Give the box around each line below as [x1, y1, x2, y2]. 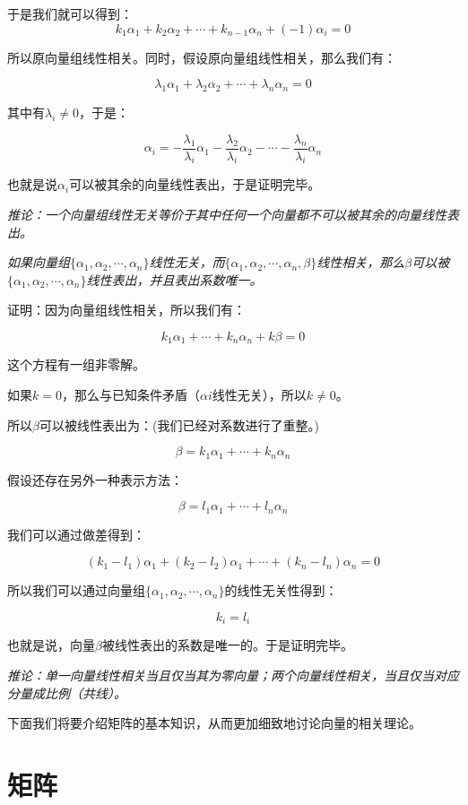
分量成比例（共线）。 [7, 683, 126, 702]
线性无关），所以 [212, 385, 307, 404]
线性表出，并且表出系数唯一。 [86, 270, 263, 289]
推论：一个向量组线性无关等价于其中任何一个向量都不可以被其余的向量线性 [7, 205, 446, 224]
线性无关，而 [149, 253, 225, 272]
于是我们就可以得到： [7, 4, 133, 22]
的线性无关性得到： [224, 581, 338, 600]
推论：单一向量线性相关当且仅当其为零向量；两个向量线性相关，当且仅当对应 [7, 665, 459, 684]
